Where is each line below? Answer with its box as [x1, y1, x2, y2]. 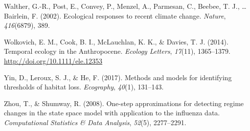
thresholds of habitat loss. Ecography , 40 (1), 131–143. [4, 82, 164, 92]
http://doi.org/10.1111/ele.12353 [4, 55, 103, 65]
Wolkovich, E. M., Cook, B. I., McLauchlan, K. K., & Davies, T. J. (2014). [4, 36, 228, 46]
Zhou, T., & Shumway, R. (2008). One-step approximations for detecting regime [4, 98, 244, 108]
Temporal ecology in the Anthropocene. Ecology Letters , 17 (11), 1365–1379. [4, 46, 230, 56]
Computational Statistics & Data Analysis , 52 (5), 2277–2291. [4, 117, 186, 127]
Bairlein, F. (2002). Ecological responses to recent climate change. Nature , [4, 10, 226, 21]
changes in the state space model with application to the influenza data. [4, 108, 220, 118]
